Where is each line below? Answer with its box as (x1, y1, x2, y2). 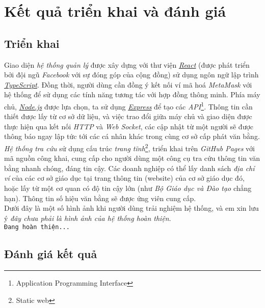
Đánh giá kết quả (4, 246, 97, 262)
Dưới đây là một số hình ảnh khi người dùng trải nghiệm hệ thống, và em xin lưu (4, 203, 259, 213)
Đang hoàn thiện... (4, 223, 70, 231)
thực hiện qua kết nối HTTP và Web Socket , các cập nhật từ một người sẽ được (4, 121, 254, 131)
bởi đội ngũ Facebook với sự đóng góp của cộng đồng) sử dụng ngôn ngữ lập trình (4, 69, 259, 80)
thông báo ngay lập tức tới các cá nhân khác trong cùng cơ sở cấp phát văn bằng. (4, 131, 260, 142)
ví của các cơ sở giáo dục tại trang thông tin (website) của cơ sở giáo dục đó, (4, 173, 245, 183)
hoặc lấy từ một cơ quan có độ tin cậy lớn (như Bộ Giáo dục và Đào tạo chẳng (4, 183, 252, 193)
